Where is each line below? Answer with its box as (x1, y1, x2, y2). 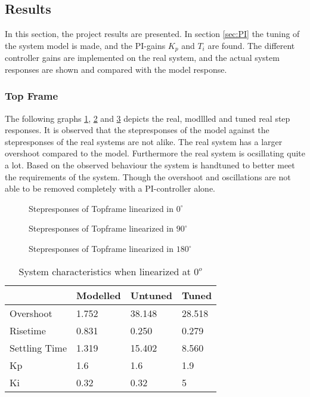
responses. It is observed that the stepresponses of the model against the (5, 124, 269, 136)
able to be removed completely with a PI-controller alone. (5, 182, 216, 195)
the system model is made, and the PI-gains (5, 39, 166, 51)
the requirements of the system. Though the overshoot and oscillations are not (5, 170, 291, 183)
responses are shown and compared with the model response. (5, 63, 227, 75)
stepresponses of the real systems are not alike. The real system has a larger (5, 135, 283, 147)
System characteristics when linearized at (18, 264, 191, 278)
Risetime (10, 323, 46, 337)
